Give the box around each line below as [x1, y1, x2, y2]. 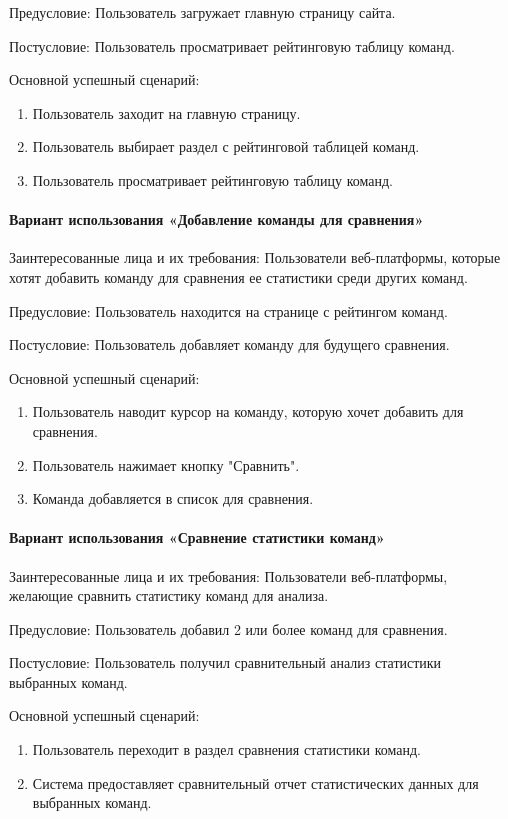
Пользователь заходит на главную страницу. [32, 102, 301, 123]
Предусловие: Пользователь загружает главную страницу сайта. [9, 2, 396, 22]
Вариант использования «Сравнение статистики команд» [9, 527, 385, 548]
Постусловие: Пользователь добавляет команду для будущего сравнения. [9, 334, 450, 355]
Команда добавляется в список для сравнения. [32, 488, 314, 509]
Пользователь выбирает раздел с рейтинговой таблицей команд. [32, 136, 420, 157]
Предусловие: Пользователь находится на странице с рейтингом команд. [9, 300, 448, 321]
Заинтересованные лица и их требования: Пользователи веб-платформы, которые [9, 247, 501, 268]
